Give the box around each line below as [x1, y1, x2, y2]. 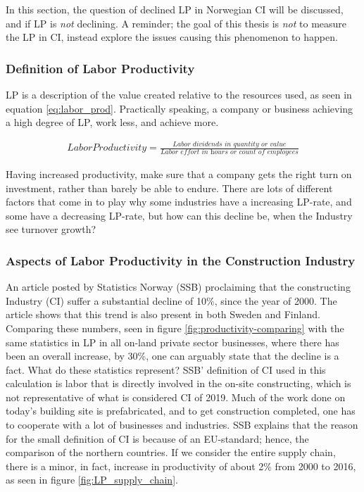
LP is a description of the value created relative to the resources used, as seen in [6, 87, 352, 101]
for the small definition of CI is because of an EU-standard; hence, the [6, 431, 309, 446]
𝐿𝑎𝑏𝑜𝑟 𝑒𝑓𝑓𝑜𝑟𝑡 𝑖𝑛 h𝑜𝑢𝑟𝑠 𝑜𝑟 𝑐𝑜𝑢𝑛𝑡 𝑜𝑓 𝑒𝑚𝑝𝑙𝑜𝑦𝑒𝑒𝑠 [160, 148, 299, 156]
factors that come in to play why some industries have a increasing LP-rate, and [6, 194, 352, 209]
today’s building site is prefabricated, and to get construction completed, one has [6, 403, 356, 418]
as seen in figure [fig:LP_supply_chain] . [6, 472, 178, 487]
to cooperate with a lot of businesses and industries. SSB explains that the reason [6, 417, 358, 432]
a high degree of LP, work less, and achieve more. [6, 115, 219, 130]
